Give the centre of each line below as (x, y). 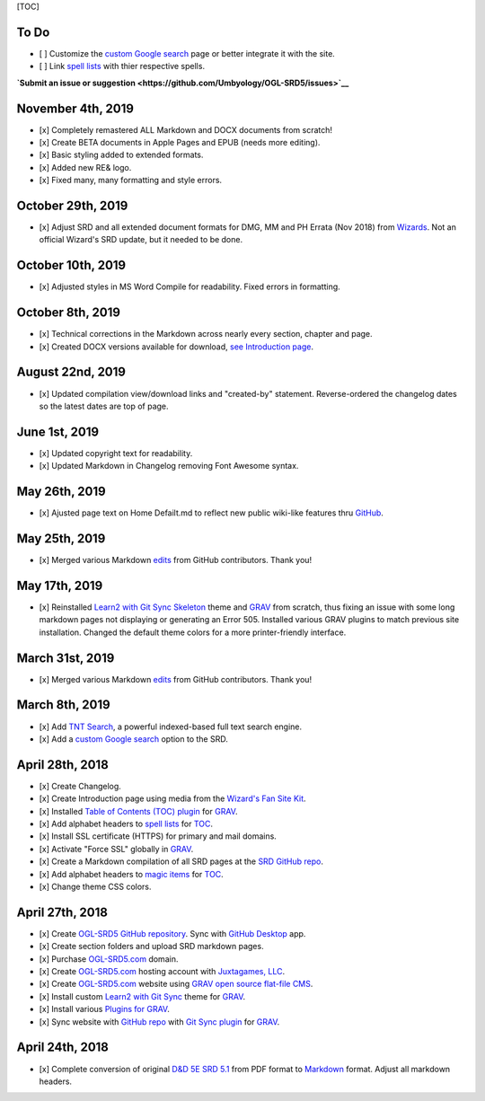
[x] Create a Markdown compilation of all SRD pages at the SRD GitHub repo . (181, 861)
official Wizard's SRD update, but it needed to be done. (141, 240)
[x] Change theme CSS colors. (95, 886)
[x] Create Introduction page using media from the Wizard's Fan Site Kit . (172, 798)
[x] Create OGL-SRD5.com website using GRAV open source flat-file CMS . (176, 984)
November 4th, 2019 (75, 108)
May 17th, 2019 (60, 585)
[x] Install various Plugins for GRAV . (104, 1009)
